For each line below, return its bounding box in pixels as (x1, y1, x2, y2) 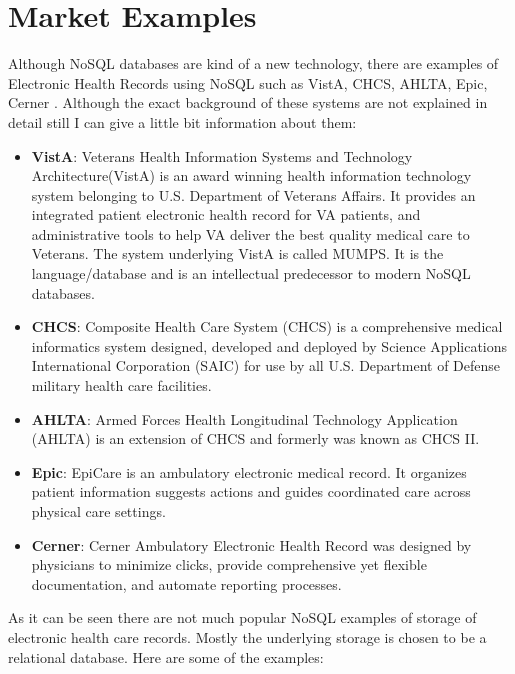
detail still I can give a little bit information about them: (8, 111, 357, 132)
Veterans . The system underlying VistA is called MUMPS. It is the (31, 243, 444, 264)
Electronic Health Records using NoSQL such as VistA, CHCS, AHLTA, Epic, (8, 72, 488, 93)
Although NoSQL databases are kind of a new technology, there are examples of (8, 53, 499, 74)
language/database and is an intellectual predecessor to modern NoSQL (31, 263, 471, 284)
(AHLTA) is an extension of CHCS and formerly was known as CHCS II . (31, 428, 480, 449)
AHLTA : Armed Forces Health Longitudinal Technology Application (31, 408, 458, 429)
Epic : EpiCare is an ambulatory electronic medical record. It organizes (31, 461, 467, 482)
